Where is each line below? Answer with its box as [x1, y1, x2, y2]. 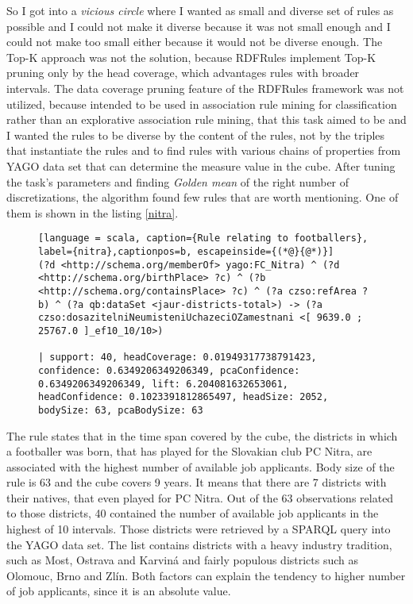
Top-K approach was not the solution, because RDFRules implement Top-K [6, 48, 376, 65]
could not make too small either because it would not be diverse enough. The [6, 33, 383, 50]
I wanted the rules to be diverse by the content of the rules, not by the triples [6, 126, 385, 143]
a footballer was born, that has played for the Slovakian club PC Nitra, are [6, 443, 372, 460]
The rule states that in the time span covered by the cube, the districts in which [6, 427, 398, 444]
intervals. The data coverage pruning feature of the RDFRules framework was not [6, 79, 404, 96]
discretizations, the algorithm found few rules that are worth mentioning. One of [6, 189, 399, 206]
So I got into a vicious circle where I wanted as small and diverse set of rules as [6, 2, 394, 18]
